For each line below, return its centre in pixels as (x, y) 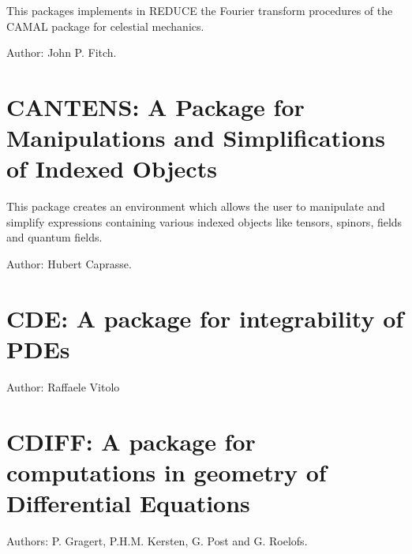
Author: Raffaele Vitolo (63, 386)
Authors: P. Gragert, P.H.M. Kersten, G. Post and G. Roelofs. (157, 541)
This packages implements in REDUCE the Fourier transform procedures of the (200, 10)
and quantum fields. (54, 237)
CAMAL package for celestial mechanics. (105, 26)
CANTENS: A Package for (155, 106)
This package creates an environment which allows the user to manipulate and (196, 206)
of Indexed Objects (112, 168)
